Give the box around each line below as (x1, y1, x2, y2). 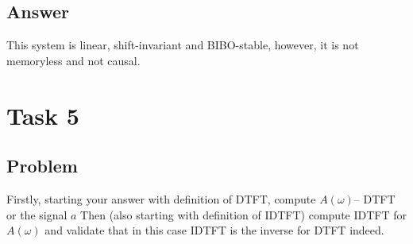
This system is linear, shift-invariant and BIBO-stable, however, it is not (6, 37, 359, 53)
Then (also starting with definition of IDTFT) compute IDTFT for (80, 206, 407, 223)
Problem (6, 153, 78, 178)
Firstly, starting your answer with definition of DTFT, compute (6, 190, 316, 207)
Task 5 (6, 99, 79, 131)
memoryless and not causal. (6, 52, 141, 68)
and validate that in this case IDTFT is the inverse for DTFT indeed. (44, 222, 384, 238)
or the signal (6, 206, 68, 223)
